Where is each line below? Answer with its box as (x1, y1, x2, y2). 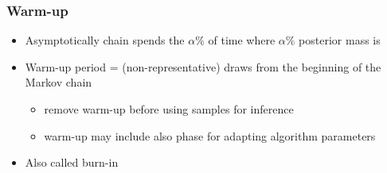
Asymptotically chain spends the (25, 32, 185, 48)
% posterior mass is (285, 32, 381, 48)
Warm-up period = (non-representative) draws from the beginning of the (25, 58, 381, 75)
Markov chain (25, 74, 92, 90)
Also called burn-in (25, 154, 119, 171)
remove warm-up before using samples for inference (44, 101, 294, 117)
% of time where (195, 32, 276, 48)
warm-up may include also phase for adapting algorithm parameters (44, 127, 376, 144)
